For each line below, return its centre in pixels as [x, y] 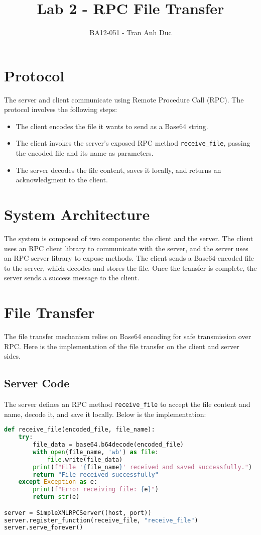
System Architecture [77, 214]
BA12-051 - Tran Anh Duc [130, 32]
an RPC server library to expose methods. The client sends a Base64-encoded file [129, 258]
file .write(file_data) [85, 459]
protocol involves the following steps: [61, 109]
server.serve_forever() [44, 528]
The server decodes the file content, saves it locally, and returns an [118, 170]
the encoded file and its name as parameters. [85, 153]
